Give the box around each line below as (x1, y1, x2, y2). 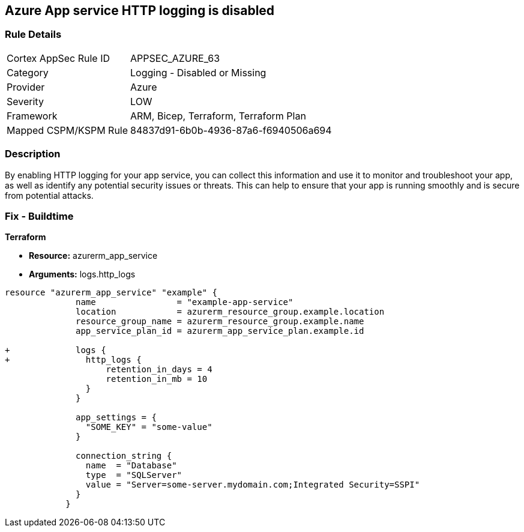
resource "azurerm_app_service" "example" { (5, 288, 218, 298)
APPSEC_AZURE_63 (130, 52, 220, 64)
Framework (7, 109, 58, 122)
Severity (7, 95, 44, 107)
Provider (7, 80, 45, 93)
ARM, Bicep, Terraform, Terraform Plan (130, 109, 306, 122)
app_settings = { (76, 413, 157, 423)
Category (7, 66, 49, 79)
